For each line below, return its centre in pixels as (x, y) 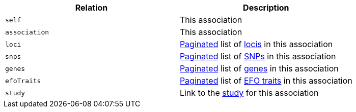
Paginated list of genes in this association (259, 68)
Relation (91, 8)
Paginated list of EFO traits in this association (266, 81)
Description (266, 8)
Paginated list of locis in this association (256, 44)
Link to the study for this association (249, 93)
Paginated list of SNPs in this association (258, 56)
